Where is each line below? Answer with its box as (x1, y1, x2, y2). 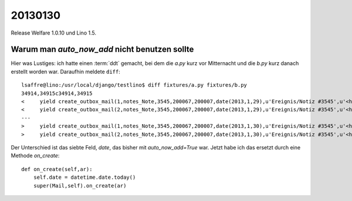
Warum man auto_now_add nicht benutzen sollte (11, 45, 194, 54)
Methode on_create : (11, 152, 60, 159)
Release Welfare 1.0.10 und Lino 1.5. (11, 29, 97, 36)
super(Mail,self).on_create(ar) (33, 182, 127, 189)
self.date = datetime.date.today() (33, 174, 136, 181)
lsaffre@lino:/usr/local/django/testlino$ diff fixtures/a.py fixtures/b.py (21, 82, 248, 88)
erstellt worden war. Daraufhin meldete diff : (11, 68, 120, 75)
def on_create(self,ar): (21, 166, 93, 172)
